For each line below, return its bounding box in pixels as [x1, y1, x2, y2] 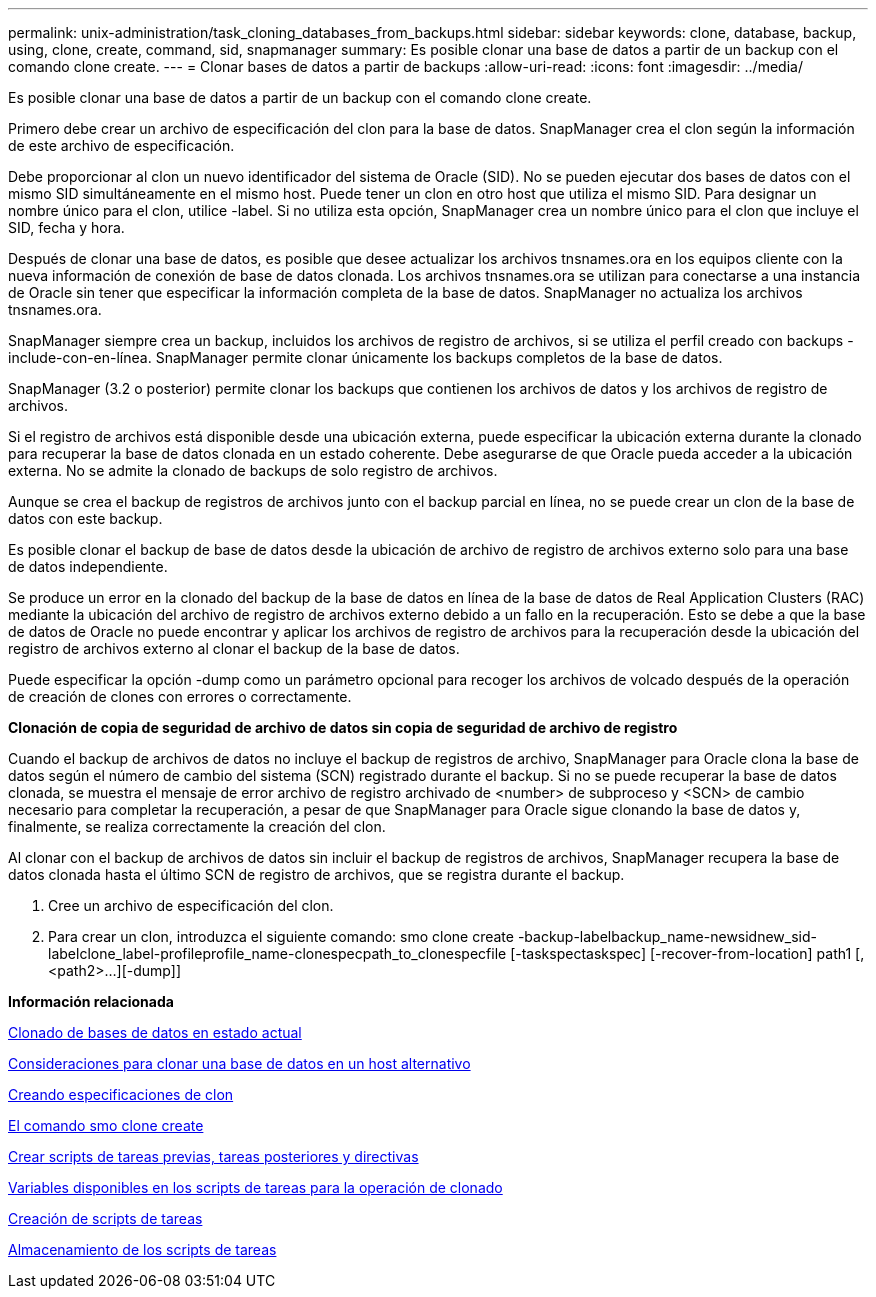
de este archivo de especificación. [8, 137, 235, 154]
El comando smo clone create [8, 1117, 204, 1134]
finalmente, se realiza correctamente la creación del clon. [8, 818, 386, 835]
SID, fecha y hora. [8, 219, 125, 236]
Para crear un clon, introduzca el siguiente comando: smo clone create [48, 928, 514, 945]
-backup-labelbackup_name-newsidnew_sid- [517, 928, 818, 945]
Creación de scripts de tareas [8, 1210, 203, 1227]
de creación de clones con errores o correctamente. [8, 688, 352, 705]
